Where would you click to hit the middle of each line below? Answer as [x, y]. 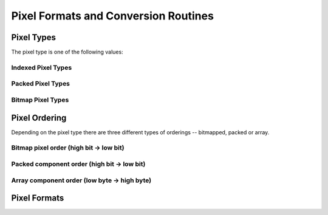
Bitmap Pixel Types [40, 100]
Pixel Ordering [39, 118]
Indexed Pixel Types [42, 67]
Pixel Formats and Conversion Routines [112, 16]
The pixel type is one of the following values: [67, 52]
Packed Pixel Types [40, 84]
